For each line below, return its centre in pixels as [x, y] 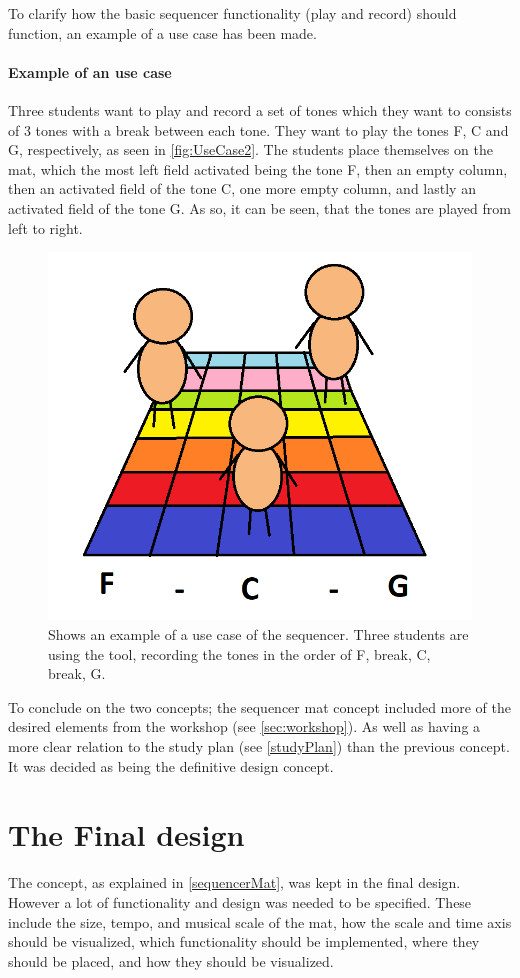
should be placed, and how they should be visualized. [171, 960]
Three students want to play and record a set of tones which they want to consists [260, 109]
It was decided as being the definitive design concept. [171, 765]
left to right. [45, 227]
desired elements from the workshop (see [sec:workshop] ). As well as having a [244, 726]
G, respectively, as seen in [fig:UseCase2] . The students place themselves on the [250, 149]
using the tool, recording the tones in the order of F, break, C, [239, 653]
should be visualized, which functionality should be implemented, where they [244, 941]
